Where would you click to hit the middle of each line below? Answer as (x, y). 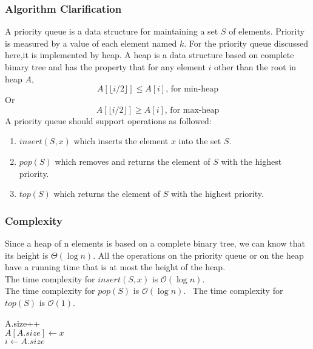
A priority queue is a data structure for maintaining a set (112, 31)
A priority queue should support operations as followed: (108, 120)
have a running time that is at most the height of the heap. (115, 267)
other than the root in (255, 67)
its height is (27, 255)
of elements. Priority (267, 31)
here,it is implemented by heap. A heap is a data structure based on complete (150, 55)
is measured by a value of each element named (91, 43)
